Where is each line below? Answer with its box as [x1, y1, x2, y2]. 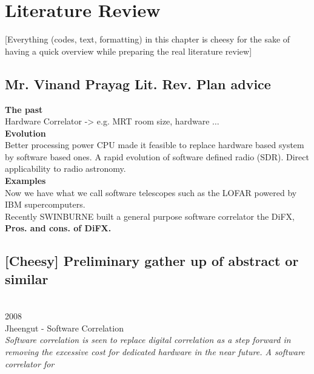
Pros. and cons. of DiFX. [5, 222, 112, 234]
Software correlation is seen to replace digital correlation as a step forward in [5, 333, 291, 346]
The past [5, 103, 43, 115]
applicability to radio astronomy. [5, 162, 126, 175]
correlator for [5, 357, 55, 370]
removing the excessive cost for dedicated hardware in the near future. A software [5, 345, 305, 358]
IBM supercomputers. [5, 198, 85, 211]
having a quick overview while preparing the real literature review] [5, 44, 252, 57]
